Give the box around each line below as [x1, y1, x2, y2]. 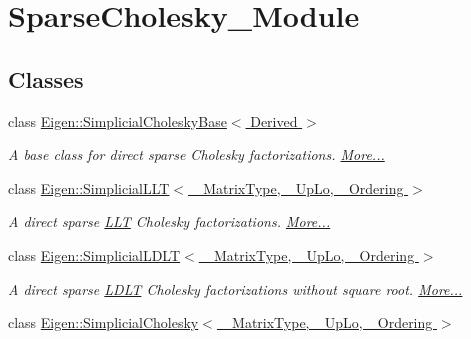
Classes [8, 63, 84, 94]
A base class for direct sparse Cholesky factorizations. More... [8, 144, 385, 165]
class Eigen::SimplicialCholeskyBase [8, 110, 227, 131]
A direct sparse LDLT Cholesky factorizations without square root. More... [8, 278, 463, 299]
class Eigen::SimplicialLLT [8, 177, 170, 198]
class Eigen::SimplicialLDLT [8, 244, 181, 265]
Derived [250, 110, 298, 131]
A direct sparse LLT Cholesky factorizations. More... [8, 211, 331, 232]
